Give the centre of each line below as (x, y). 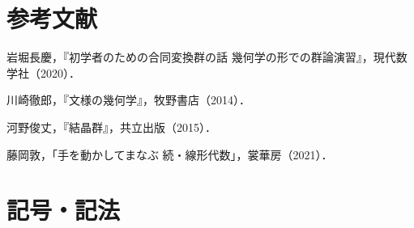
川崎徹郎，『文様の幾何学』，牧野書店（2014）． (128, 100)
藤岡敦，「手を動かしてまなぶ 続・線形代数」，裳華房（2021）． (170, 154)
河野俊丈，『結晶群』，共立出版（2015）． (111, 127)
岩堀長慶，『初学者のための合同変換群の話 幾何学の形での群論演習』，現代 (201, 57)
